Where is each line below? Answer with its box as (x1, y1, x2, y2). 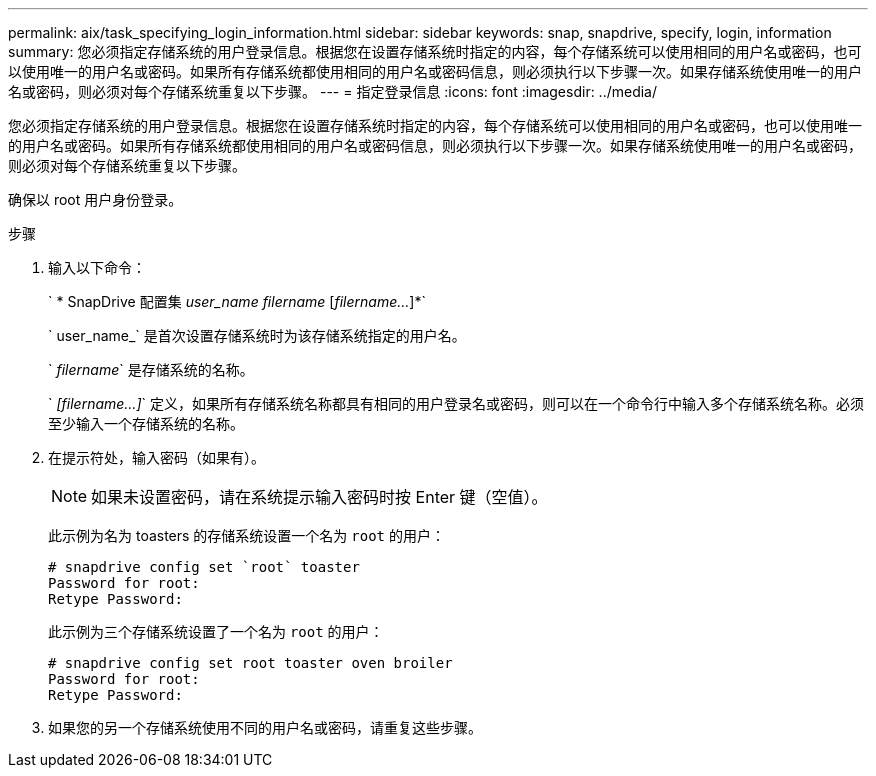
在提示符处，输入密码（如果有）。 (48, 449, 265, 466)
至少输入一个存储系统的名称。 (48, 415, 244, 432)
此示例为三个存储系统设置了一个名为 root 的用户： (48, 623, 384, 640)
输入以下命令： (48, 259, 146, 276)
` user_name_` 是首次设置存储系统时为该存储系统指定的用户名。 (48, 327, 466, 344)
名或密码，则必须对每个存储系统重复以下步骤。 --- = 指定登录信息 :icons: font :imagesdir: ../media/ (8, 83, 658, 100)
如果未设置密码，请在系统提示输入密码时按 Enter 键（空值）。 (91, 487, 548, 507)
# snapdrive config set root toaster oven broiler (48, 655, 453, 671)
